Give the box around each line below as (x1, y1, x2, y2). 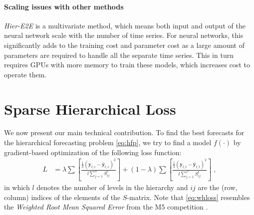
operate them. (4, 69, 47, 79)
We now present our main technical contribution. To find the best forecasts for (4, 127, 245, 138)
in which (4, 182, 30, 193)
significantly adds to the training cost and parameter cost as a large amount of (4, 39, 245, 50)
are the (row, (198, 182, 238, 193)
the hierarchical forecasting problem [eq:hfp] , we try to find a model (4, 137, 212, 148)
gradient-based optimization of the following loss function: (4, 147, 182, 157)
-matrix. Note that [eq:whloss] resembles (127, 192, 250, 202)
